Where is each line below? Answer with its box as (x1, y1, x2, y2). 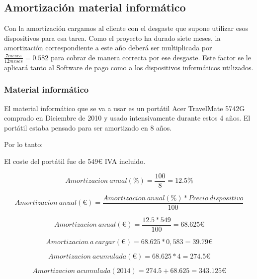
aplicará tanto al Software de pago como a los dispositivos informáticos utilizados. (4, 62, 254, 72)
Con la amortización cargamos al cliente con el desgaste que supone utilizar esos (4, 23, 248, 33)
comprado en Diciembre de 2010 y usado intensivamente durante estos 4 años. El (4, 113, 251, 123)
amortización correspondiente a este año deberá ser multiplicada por (4, 42, 212, 53)
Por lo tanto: (4, 139, 43, 149)
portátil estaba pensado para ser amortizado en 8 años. (4, 122, 172, 133)
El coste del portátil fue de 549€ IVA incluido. (4, 156, 146, 166)
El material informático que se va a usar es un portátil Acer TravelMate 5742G (4, 103, 245, 113)
